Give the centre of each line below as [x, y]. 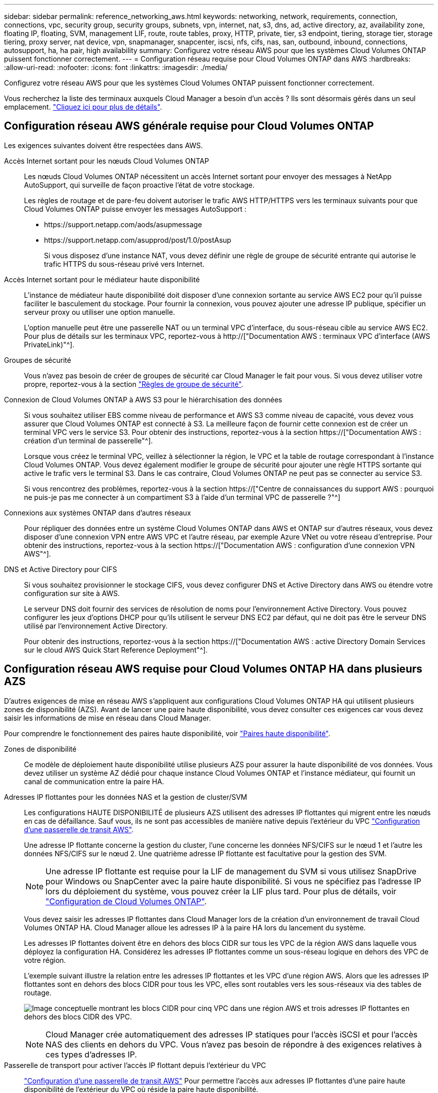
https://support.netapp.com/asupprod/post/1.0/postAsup [138, 240]
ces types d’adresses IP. [91, 1054]
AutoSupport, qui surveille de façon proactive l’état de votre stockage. [139, 185]
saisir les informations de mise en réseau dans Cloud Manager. [107, 718]
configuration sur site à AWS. [72, 593]
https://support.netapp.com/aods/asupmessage [123, 224]
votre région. [45, 960]
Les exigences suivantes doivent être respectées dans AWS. [103, 145]
